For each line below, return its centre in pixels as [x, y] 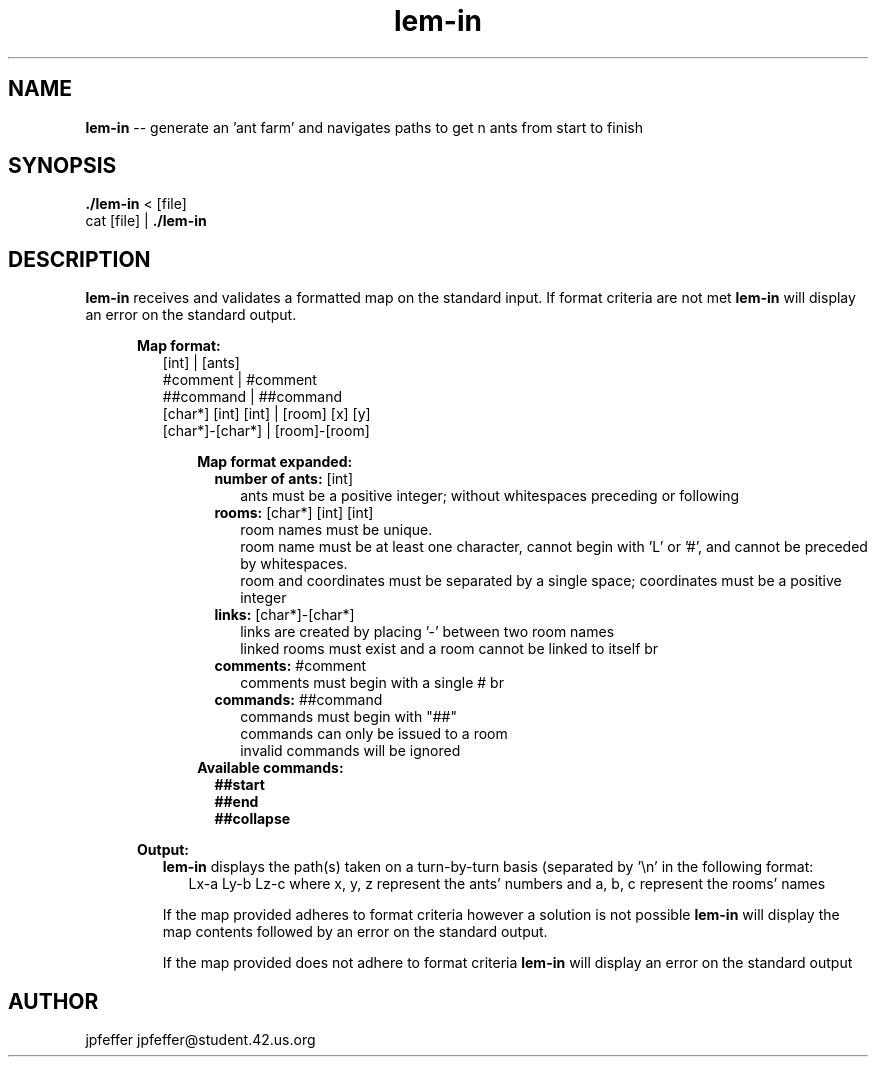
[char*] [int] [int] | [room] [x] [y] [266, 414]
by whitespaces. [294, 564]
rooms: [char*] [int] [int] [294, 513]
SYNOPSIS [62, 166]
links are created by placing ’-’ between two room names [427, 632]
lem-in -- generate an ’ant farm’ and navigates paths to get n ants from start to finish [364, 127]
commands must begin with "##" [348, 717]
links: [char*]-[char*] [284, 615]
